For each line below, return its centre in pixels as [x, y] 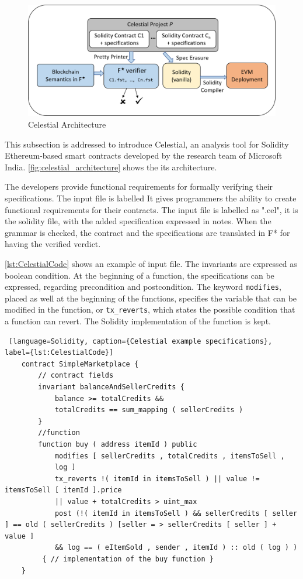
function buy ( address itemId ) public [118, 445]
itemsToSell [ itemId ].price [63, 490]
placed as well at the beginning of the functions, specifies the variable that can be [151, 298]
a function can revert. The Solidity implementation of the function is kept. [138, 321]
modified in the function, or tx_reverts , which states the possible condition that [150, 309]
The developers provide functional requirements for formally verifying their [139, 186]
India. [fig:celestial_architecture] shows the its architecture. [111, 167]
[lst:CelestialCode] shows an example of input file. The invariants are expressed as [151, 263]
